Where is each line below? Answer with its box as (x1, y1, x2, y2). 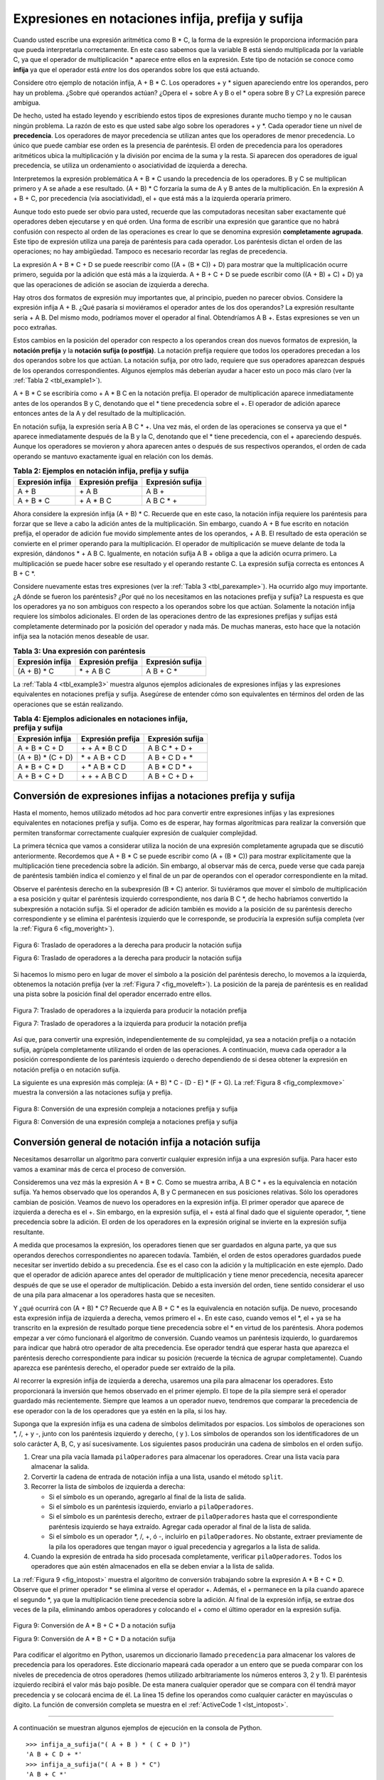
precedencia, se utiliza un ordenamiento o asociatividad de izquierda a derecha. (13, 161, 248, 170)
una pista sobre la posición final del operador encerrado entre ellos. (13, 990, 213, 998)
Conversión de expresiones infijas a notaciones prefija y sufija (13, 790, 295, 802)
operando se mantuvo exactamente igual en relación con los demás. (13, 452, 213, 461)
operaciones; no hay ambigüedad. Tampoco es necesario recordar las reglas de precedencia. (13, 247, 288, 256)
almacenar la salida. (31, 1462, 90, 1471)
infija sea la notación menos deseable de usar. (13, 632, 149, 641)
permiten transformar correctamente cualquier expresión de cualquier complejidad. (13, 828, 258, 837)
